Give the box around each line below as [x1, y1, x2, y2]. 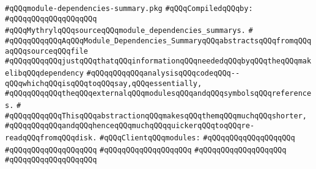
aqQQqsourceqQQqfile [5, 46, 89, 56]
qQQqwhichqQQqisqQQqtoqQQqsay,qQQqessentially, [5, 79, 202, 88]
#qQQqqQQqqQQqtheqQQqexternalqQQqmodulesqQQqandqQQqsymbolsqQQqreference [5, 89, 312, 98]
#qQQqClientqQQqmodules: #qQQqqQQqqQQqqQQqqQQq [100, 133, 295, 142]
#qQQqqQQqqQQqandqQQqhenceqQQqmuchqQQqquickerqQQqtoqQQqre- [5, 121, 255, 131]
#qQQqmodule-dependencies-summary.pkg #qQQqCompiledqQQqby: [5, 4, 253, 13]
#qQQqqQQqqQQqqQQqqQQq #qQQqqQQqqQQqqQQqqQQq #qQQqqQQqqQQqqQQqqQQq [5, 145, 287, 154]
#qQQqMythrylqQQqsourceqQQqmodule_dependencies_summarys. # [5, 26, 253, 35]
